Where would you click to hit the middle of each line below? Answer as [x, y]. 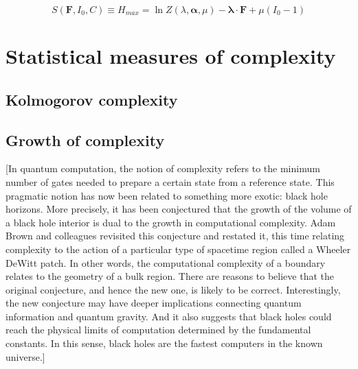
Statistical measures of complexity [171, 56]
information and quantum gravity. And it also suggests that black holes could [169, 316]
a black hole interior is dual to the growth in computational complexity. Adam [171, 222]
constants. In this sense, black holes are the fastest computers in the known [164, 343]
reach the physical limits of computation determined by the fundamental [158, 330]
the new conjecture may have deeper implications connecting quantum [154, 303]
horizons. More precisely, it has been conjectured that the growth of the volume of [179, 209]
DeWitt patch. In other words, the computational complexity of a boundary [166, 262]
